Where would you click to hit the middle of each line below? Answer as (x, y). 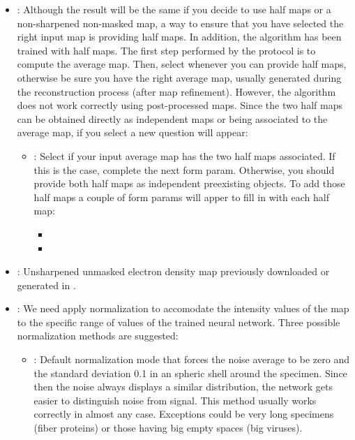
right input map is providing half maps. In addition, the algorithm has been (179, 37)
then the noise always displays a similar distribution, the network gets (183, 387)
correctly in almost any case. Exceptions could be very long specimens (184, 414)
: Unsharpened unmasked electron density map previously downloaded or (173, 271)
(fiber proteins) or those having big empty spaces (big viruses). (168, 428)
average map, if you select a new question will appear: (133, 132)
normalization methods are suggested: (98, 336)
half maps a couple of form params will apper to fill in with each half (181, 197)
